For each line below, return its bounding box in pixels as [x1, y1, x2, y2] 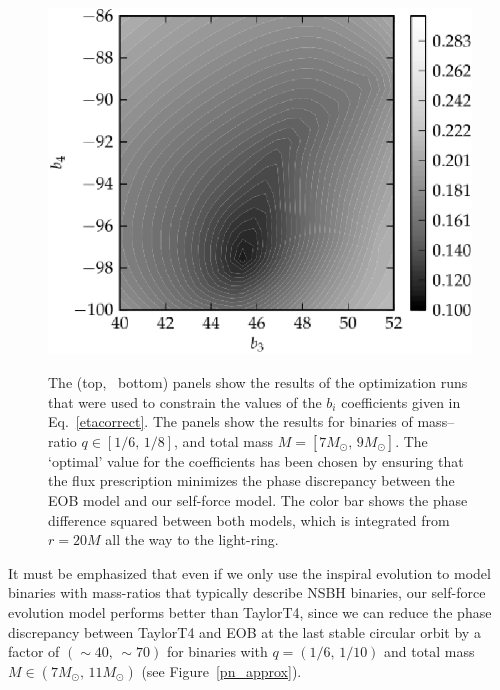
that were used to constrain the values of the [48, 391, 322, 412]
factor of [8, 641, 60, 662]
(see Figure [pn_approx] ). [141, 660, 302, 681]
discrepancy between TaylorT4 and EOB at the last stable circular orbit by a [8, 621, 481, 642]
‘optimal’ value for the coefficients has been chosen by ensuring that [48, 450, 464, 471]
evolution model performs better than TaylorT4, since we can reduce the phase [8, 601, 492, 622]
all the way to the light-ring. [105, 529, 279, 550]
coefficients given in [341, 391, 461, 412]
